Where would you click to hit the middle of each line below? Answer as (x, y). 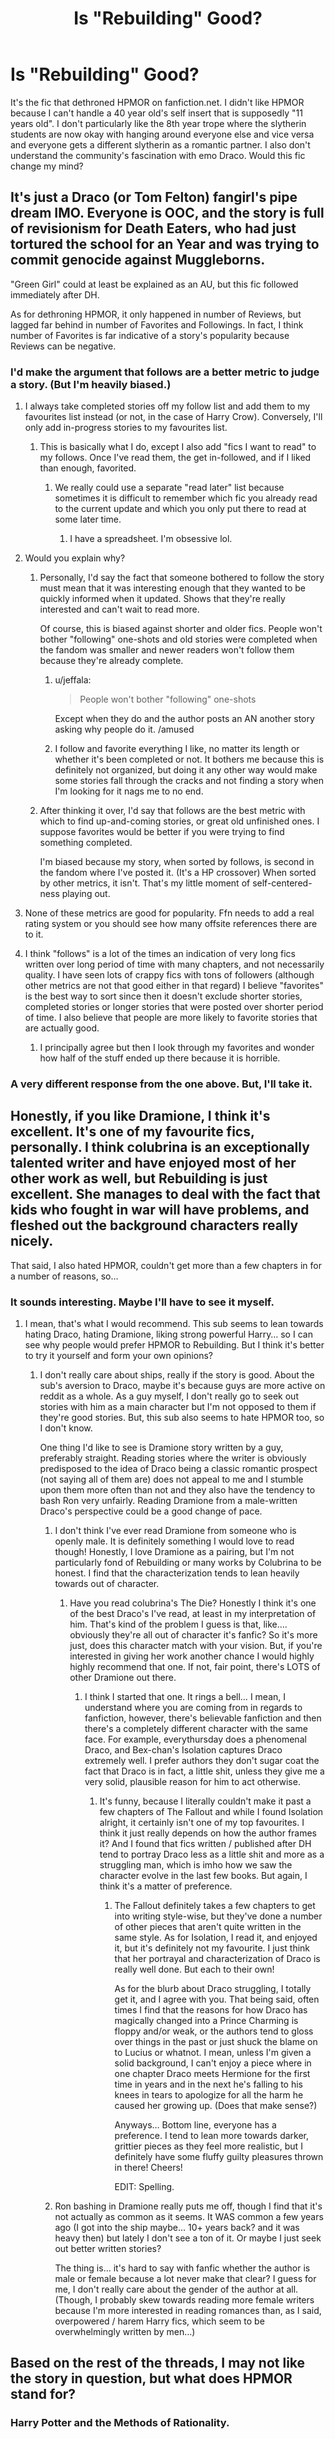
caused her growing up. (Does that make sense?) (216, 2106)
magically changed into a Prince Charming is (206, 2021)
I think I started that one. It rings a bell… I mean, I (185, 1697)
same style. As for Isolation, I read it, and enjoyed (216, 1938)
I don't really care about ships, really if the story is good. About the (177, 1375)
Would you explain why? (75, 558)
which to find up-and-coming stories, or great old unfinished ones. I (179, 821)
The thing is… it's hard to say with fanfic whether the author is (182, 2268)
